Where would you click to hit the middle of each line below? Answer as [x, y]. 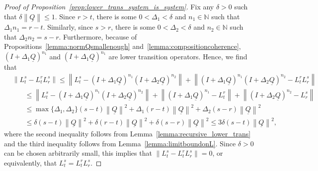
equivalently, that [31, 162]
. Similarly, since [68, 27]
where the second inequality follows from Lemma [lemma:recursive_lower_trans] [127, 134]
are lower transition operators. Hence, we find [178, 56]
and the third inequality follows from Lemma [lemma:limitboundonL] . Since [120, 143]
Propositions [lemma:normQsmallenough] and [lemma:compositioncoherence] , [122, 46]
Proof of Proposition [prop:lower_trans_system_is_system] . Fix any [109, 6]
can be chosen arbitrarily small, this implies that [78, 153]
